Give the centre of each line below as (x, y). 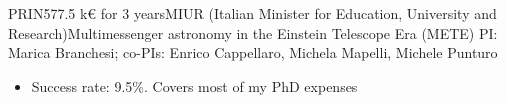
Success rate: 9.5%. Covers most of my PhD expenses (194, 85)
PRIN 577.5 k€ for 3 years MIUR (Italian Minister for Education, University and (252, 13)
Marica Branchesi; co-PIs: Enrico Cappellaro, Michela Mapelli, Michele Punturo (253, 52)
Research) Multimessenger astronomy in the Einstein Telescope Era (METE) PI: (253, 32)
